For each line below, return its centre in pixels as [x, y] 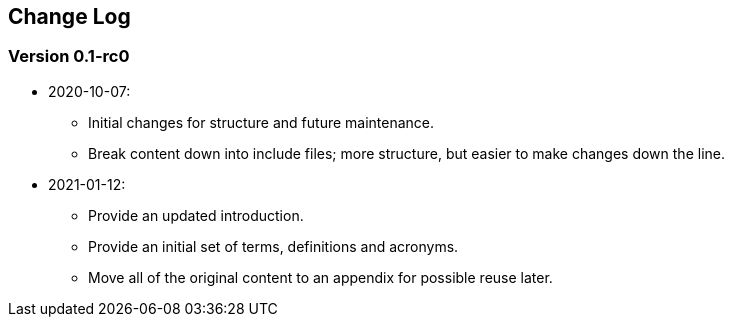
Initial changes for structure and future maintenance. [261, 122]
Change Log [69, 16]
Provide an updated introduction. [196, 215]
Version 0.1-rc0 [69, 56]
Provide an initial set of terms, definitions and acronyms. [273, 246]
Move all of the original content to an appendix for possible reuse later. [320, 277]
